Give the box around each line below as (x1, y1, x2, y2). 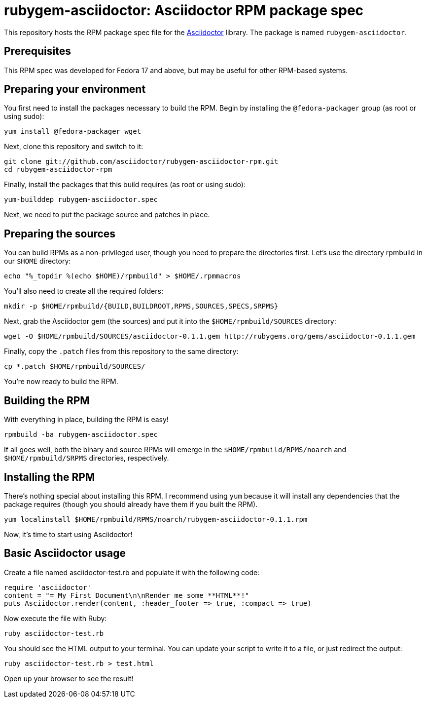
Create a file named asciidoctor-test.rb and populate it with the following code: (4, 568, 260, 577)
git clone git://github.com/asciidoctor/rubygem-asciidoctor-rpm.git (4, 157, 279, 166)
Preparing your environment (4, 83, 146, 96)
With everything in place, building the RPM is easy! (4, 415, 169, 424)
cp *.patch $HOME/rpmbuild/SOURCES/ (4, 362, 145, 371)
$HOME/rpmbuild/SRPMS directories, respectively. (4, 454, 169, 463)
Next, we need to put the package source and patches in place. (4, 210, 210, 219)
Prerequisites (4, 45, 71, 58)
